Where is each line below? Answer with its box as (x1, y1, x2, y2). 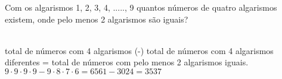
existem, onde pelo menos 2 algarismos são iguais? (5, 12, 188, 25)
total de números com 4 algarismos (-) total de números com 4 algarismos (5, 44, 274, 56)
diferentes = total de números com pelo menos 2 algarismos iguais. (5, 56, 249, 68)
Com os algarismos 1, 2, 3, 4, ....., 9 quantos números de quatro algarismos (5, 1, 277, 13)
